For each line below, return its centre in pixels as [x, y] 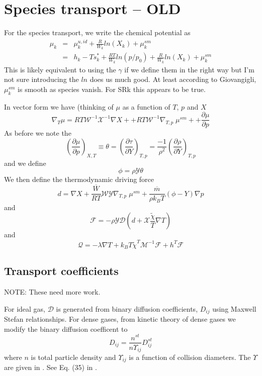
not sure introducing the [41, 79]
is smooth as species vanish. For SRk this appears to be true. [112, 89]
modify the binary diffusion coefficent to [66, 328]
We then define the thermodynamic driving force [79, 179]
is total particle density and [73, 357]
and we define [25, 163]
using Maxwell [234, 308]
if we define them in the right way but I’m [189, 69]
